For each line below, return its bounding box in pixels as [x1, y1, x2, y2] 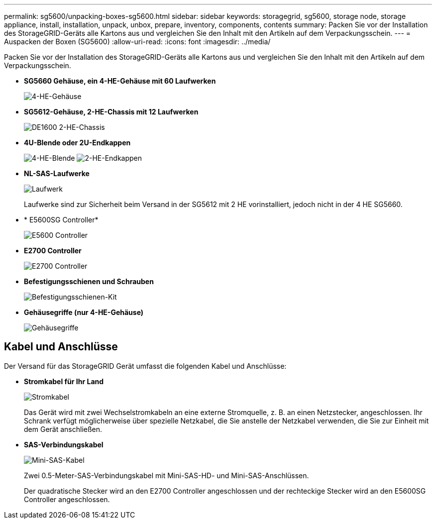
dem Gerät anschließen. [24, 424, 103, 433]
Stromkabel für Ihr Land [24, 377, 104, 386]
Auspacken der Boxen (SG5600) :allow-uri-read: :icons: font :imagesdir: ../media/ [4, 37, 271, 46]
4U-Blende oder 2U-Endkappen [24, 138, 131, 147]
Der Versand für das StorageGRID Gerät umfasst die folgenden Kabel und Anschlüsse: [4, 361, 287, 370]
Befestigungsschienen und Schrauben [24, 277, 154, 286]
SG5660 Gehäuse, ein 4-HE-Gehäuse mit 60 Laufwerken [24, 77, 216, 85]
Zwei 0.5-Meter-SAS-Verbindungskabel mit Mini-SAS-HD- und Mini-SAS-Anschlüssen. [24, 471, 309, 480]
